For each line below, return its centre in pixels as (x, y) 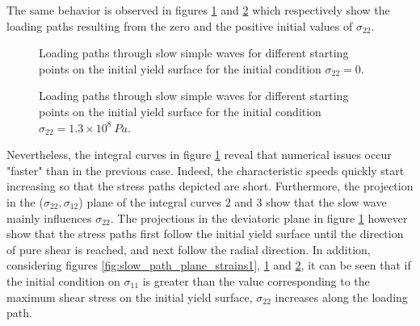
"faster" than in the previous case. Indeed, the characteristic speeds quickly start (206, 170)
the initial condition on (63, 280)
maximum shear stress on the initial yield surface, (130, 297)
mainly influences (49, 217)
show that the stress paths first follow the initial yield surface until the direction (205, 234)
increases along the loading (341, 297)
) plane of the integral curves (150, 201)
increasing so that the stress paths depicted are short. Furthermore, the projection (210, 186)
